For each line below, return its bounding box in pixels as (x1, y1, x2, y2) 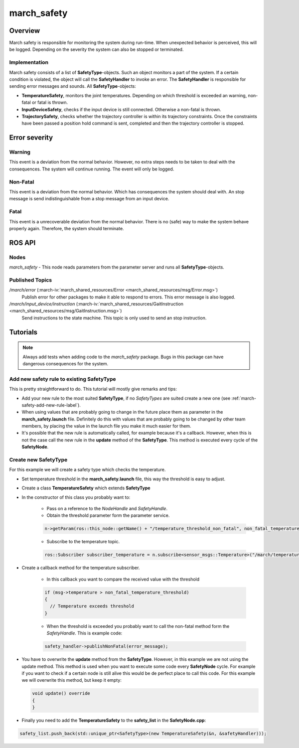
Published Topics (9, 277, 52, 284)
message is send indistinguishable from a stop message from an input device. (9, 196, 169, 202)
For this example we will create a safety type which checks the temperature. (9, 466, 166, 473)
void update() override (32, 691, 91, 696)
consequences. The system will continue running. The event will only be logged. (9, 166, 174, 172)
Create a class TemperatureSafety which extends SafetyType (21, 485, 150, 491)
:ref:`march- (231, 395, 257, 401)
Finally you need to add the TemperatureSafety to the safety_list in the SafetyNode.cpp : (21, 718, 206, 724)
